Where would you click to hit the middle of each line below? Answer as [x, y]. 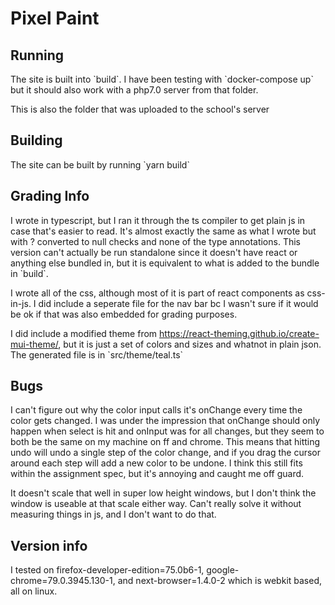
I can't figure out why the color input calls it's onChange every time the [156, 410]
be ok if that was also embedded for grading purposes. [124, 314]
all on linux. [34, 591]
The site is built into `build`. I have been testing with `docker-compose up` [162, 79]
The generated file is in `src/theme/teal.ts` [97, 354]
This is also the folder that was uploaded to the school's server [140, 109]
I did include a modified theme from [84, 333]
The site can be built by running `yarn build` [100, 164]
